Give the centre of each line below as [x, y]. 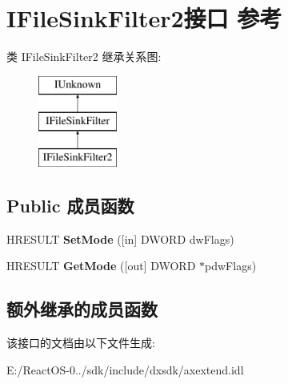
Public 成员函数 [70, 206]
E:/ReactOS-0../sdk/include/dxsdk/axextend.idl [125, 369]
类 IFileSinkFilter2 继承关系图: [84, 57]
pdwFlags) [231, 266]
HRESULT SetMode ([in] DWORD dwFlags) [120, 238]
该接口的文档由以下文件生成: [81, 343]
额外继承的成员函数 [82, 309]
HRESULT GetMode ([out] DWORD [101, 266]
